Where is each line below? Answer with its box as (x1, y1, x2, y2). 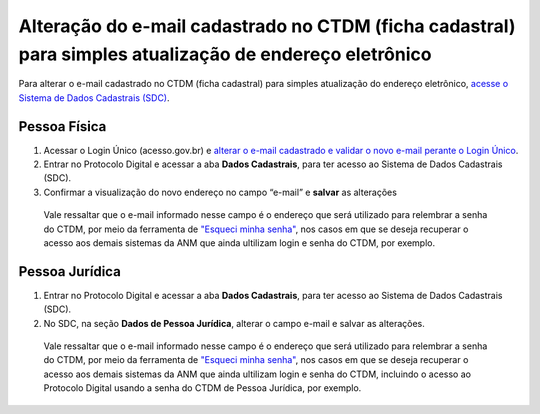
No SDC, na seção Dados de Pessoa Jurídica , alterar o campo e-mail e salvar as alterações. (43, 317, 425, 329)
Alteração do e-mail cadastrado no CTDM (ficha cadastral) (18, 15, 516, 37)
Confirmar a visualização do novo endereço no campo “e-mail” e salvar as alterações (43, 186, 397, 198)
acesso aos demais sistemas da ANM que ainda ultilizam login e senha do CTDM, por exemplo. (43, 236, 435, 249)
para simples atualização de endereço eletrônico (18, 43, 432, 65)
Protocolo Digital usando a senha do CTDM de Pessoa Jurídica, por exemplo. (43, 382, 362, 394)
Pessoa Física (18, 118, 107, 135)
